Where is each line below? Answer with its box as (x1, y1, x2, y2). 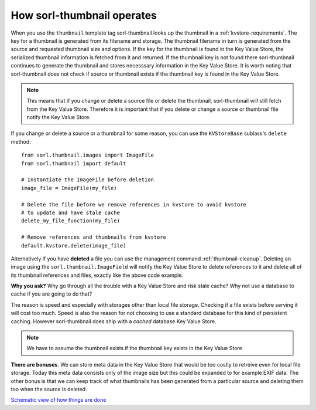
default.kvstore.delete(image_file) (21, 242, 126, 249)
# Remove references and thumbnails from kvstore (21, 234, 167, 240)
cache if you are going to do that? (11, 290, 92, 297)
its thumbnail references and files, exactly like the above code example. (11, 272, 184, 279)
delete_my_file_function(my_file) (21, 218, 120, 224)
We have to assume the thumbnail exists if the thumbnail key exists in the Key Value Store (26, 345, 242, 352)
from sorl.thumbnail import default (21, 160, 126, 167)
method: (11, 138, 32, 145)
